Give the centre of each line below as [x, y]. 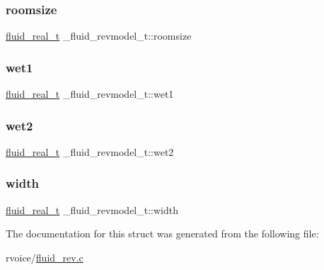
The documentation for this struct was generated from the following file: [162, 234]
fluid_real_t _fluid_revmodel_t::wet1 [90, 94]
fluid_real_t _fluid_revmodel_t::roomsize [99, 36]
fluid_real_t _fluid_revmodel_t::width [92, 209]
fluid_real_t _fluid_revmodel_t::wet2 [90, 151]
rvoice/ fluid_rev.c [45, 257]
